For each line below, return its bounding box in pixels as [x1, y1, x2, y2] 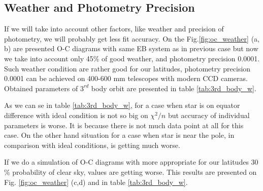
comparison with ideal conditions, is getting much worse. [4, 139, 180, 150]
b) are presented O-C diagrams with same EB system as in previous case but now [4, 43, 258, 54]
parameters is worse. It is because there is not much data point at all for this [4, 120, 244, 130]
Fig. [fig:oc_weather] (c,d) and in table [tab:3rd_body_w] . [4, 176, 188, 187]
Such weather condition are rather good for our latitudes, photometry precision [4, 63, 251, 73]
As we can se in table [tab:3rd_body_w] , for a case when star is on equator [4, 100, 240, 110]
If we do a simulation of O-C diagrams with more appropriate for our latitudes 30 [4, 157, 258, 167]
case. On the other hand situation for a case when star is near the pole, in [4, 130, 235, 140]
